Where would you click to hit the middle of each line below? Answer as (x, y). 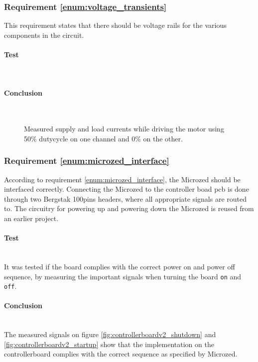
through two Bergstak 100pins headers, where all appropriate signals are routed (126, 198)
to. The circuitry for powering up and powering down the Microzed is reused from (129, 208)
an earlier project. (31, 218)
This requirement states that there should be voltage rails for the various (115, 25)
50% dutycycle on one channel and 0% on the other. (103, 138)
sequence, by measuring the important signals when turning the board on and (123, 276)
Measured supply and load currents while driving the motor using (124, 129)
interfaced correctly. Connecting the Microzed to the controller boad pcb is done (127, 189)
